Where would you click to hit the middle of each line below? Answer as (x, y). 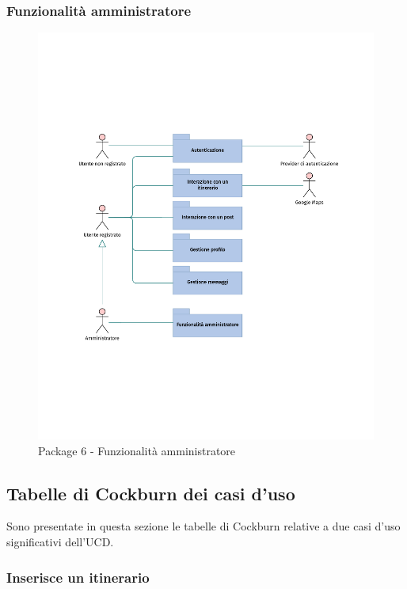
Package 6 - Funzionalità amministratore (137, 450)
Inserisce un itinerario (78, 577)
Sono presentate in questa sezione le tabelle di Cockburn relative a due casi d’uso (203, 526)
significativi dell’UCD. (60, 542)
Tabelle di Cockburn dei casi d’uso (151, 493)
